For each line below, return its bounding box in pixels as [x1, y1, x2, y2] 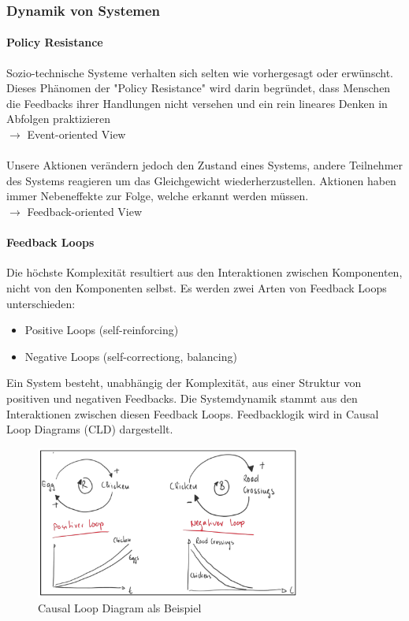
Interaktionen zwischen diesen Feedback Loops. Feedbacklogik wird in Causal [6, 405, 379, 422]
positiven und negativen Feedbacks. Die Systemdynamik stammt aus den [6, 389, 358, 406]
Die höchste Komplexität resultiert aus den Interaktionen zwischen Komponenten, [6, 264, 403, 281]
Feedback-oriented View [27, 203, 143, 219]
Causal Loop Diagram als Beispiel [38, 600, 202, 616]
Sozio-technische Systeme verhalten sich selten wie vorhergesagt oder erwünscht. [6, 64, 393, 80]
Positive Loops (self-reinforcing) [24, 322, 179, 338]
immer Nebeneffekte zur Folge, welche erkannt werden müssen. [6, 188, 309, 204]
